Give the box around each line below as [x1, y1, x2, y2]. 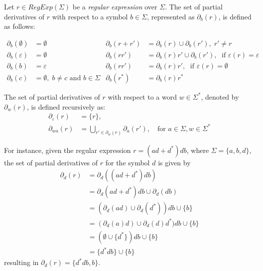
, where [186, 144, 209, 155]
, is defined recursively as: [27, 101, 106, 112]
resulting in [4, 257, 39, 268]
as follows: [4, 21, 35, 31]
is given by [158, 157, 191, 167]
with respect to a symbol [52, 11, 128, 21]
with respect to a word [108, 91, 177, 102]
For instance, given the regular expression [4, 144, 131, 155]
